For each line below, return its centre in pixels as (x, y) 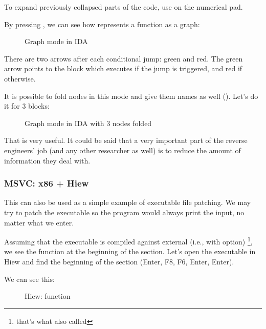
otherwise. (20, 78)
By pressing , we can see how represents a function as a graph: (102, 24)
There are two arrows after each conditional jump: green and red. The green (124, 58)
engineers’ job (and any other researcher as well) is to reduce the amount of (123, 150)
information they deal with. (47, 160)
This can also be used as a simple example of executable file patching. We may (128, 202)
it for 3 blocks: (27, 106)
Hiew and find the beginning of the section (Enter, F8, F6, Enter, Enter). (119, 261)
